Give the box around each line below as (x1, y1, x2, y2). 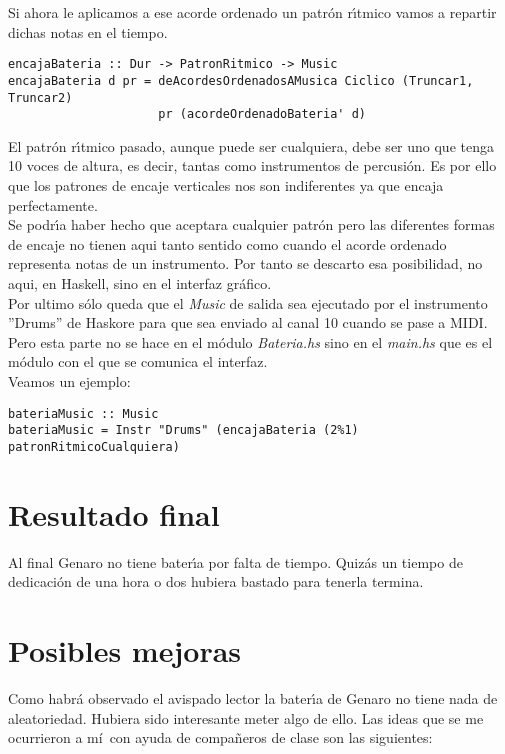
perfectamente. (8, 194, 98, 215)
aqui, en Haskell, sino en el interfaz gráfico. (8, 272, 272, 293)
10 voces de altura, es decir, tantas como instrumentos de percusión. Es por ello (8, 155, 497, 176)
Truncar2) (8, 90, 73, 105)
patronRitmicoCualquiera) (8, 439, 180, 454)
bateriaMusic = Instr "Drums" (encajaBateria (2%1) (8, 423, 359, 438)
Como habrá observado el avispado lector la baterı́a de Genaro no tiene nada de (8, 687, 498, 708)
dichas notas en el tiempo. (8, 21, 168, 42)
